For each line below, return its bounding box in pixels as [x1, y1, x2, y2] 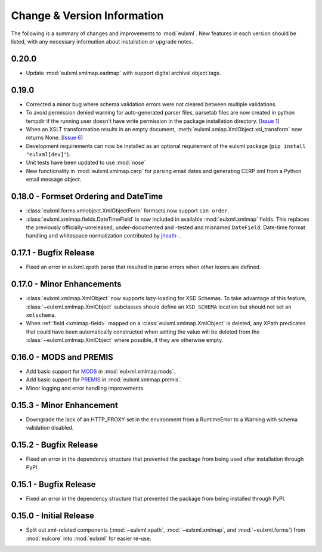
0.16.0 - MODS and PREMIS [11, 352, 113, 362]
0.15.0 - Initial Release [11, 511, 95, 521]
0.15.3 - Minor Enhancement [11, 400, 119, 410]
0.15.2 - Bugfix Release [11, 439, 98, 450]
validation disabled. [26, 424, 74, 431]
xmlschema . [26, 311, 56, 319]
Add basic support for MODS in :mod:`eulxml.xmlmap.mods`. [26, 368, 175, 375]
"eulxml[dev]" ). [26, 151, 71, 158]
